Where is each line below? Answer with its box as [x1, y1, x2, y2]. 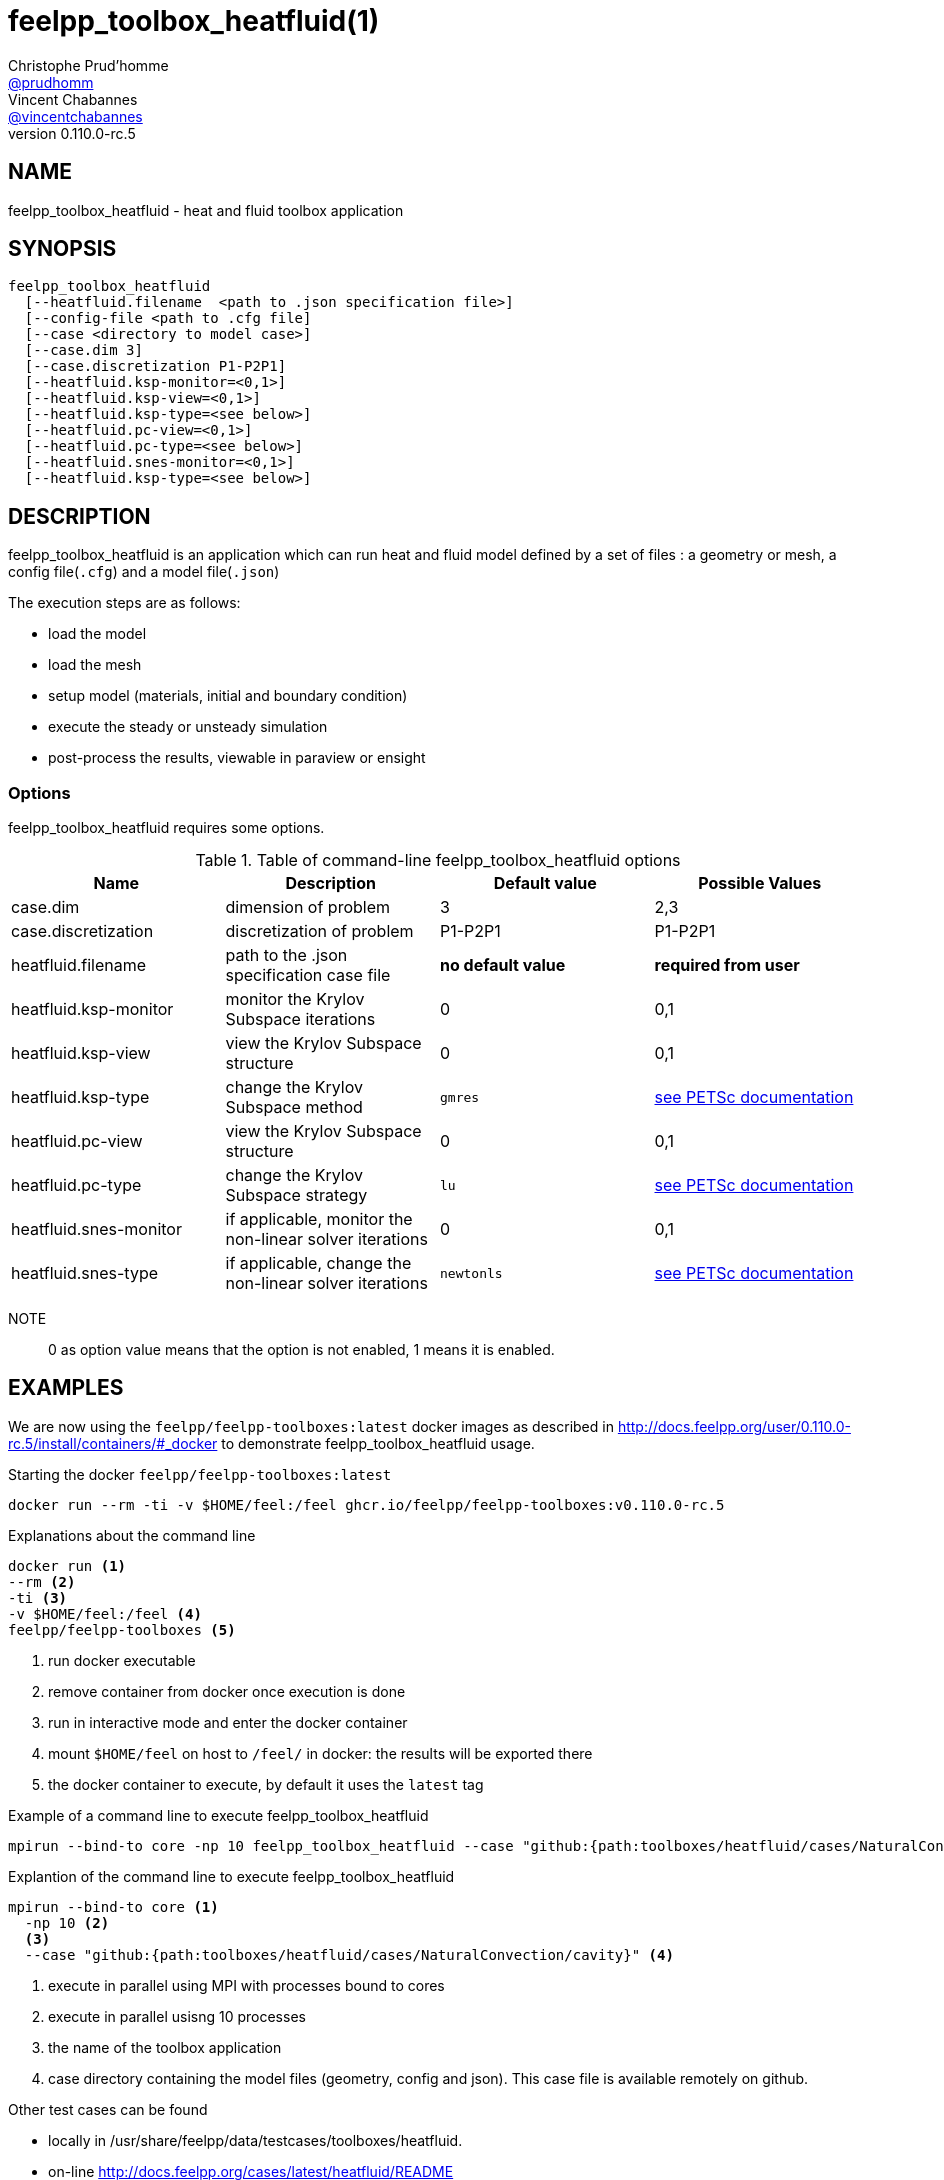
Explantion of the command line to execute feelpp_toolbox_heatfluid [8, 1867, 455, 1885]
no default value [440, 955, 566, 976]
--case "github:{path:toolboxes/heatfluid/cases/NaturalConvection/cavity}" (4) [24, 1946, 674, 1963]
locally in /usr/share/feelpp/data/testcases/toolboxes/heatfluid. [48, 2131, 463, 2149]
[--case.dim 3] [24, 342, 143, 359]
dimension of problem [225, 897, 391, 918]
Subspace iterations [225, 1009, 376, 1030]
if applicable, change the [225, 1253, 412, 1274]
